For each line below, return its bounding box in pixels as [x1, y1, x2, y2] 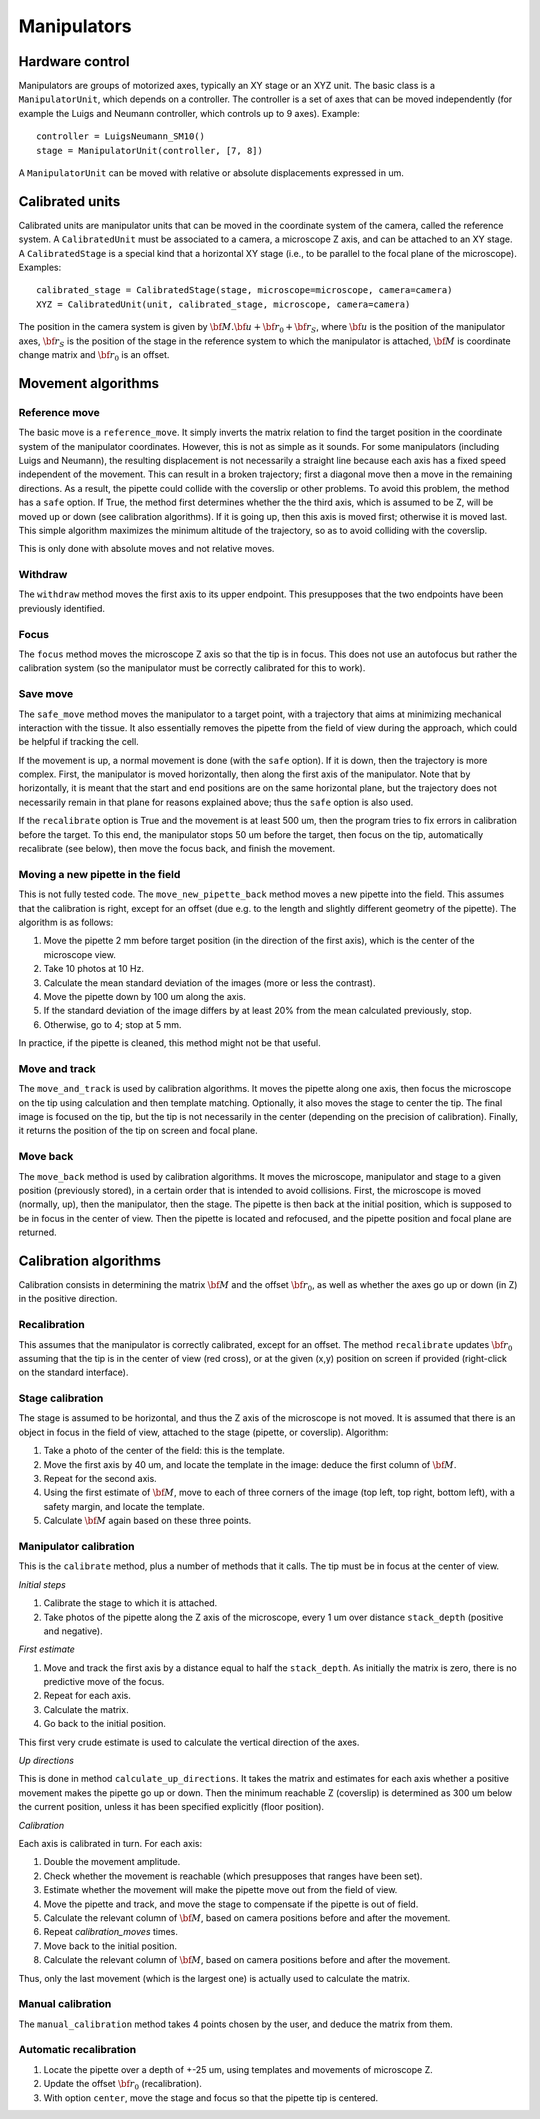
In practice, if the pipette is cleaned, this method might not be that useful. [18, 1037, 321, 1049]
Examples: [18, 261, 62, 274]
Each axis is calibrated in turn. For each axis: [18, 1837, 203, 1849]
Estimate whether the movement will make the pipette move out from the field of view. [43, 1884, 398, 1896]
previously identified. [18, 602, 105, 614]
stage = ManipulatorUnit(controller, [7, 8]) [36, 145, 264, 156]
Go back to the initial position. [43, 1718, 167, 1730]
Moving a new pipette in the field [18, 867, 181, 881]
